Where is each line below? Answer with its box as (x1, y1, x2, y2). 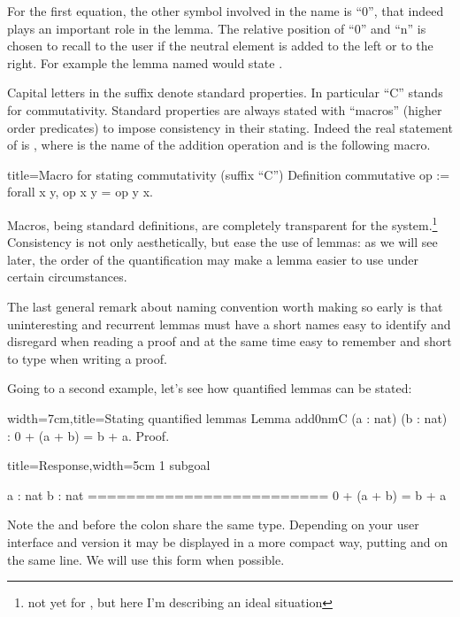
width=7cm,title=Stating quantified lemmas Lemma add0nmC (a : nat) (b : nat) (7, 408, 448, 427)
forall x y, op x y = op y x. (7, 182, 153, 201)
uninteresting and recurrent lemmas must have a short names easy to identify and (7, 314, 451, 333)
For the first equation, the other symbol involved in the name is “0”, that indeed (7, 2, 444, 19)
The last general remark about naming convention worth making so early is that (7, 297, 443, 315)
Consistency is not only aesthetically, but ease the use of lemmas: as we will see (7, 233, 438, 251)
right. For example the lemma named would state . (7, 53, 283, 72)
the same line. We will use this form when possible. (7, 550, 285, 568)
